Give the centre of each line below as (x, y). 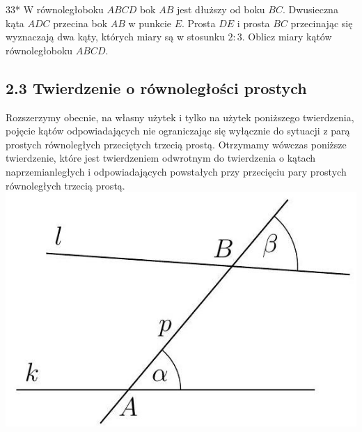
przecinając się (322, 23)
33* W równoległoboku (55, 9)
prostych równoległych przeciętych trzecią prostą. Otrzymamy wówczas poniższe (176, 144)
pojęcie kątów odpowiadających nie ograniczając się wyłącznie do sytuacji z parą (178, 131)
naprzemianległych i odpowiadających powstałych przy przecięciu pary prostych (176, 171)
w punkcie (150, 23)
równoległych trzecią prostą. (65, 185)
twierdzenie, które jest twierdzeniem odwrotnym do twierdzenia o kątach (161, 158)
